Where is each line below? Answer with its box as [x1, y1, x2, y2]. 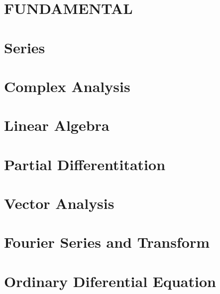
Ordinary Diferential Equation [4, 271, 216, 291]
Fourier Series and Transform [4, 232, 210, 252]
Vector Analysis [4, 193, 114, 213]
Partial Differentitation [4, 154, 166, 174]
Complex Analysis [4, 76, 130, 96]
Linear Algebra [4, 115, 110, 135]
